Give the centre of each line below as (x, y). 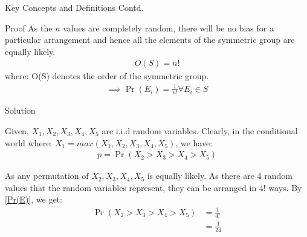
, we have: (194, 142)
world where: (29, 142)
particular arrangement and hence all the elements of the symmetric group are (150, 40)
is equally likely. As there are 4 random (220, 176)
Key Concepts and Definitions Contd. (74, 7)
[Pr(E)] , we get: (34, 199)
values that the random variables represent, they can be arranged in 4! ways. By (153, 187)
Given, (17, 130)
